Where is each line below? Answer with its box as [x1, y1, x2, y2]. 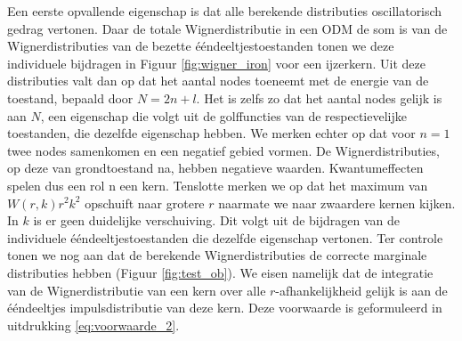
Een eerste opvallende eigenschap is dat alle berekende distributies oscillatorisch [7, 2, 442, 20]
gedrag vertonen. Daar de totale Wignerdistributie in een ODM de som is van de [7, 19, 448, 37]
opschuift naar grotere [85, 193, 205, 212]
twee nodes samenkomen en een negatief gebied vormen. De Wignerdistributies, [7, 141, 440, 159]
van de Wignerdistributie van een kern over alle [7, 280, 266, 299]
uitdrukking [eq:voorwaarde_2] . [7, 315, 180, 334]
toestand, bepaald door [7, 88, 134, 107]
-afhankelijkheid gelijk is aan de [275, 280, 448, 299]
